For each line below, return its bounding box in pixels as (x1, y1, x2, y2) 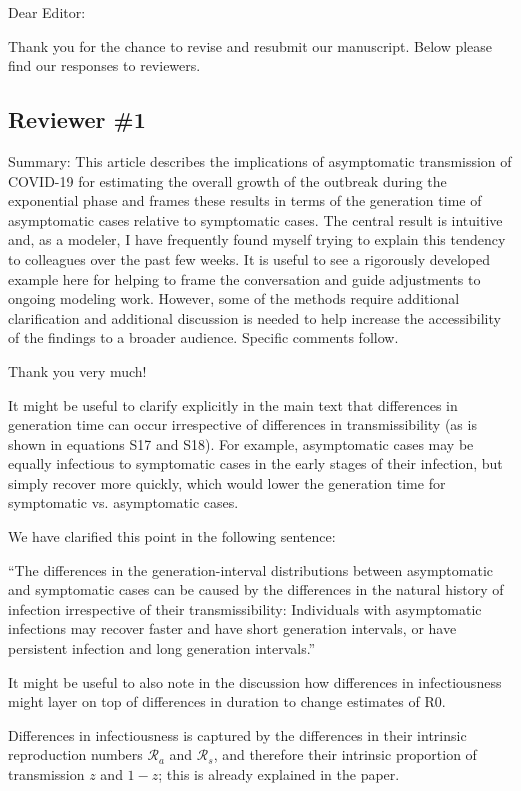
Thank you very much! (8, 360, 147, 381)
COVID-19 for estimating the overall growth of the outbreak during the (8, 170, 447, 191)
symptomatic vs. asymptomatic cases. (8, 492, 239, 513)
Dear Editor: (8, 2, 86, 22)
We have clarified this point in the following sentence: (8, 526, 336, 547)
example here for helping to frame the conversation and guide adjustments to (8, 268, 481, 289)
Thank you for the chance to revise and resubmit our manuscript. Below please (8, 35, 493, 56)
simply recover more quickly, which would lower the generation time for (8, 472, 446, 493)
